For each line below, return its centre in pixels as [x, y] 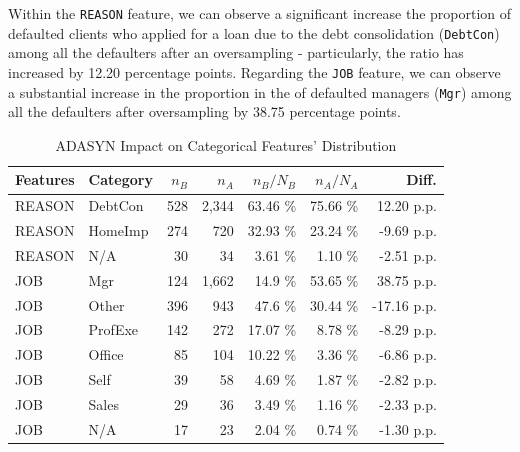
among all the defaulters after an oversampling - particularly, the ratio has [236, 52]
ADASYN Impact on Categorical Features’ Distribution [226, 144]
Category [120, 179]
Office [106, 354]
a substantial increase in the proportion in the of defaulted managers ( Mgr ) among [260, 91]
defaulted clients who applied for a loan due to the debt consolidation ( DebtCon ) [254, 32]
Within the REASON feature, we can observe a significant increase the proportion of [260, 13]
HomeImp [118, 230]
